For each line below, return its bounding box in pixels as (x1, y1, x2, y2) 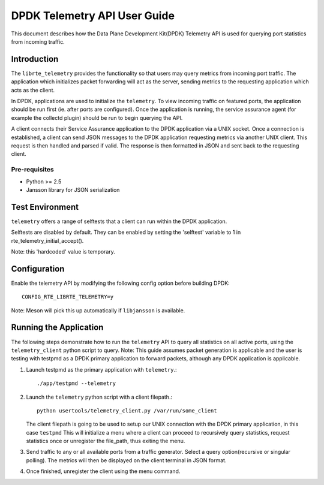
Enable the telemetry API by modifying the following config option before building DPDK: (11, 279, 230, 287)
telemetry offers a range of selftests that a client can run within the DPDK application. (11, 218, 227, 225)
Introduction (11, 54, 59, 64)
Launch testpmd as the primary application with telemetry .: (26, 366, 177, 373)
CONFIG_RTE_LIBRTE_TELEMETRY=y (22, 294, 114, 300)
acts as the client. (11, 86, 55, 94)
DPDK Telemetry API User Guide (11, 9, 175, 22)
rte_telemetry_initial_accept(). (11, 237, 84, 244)
